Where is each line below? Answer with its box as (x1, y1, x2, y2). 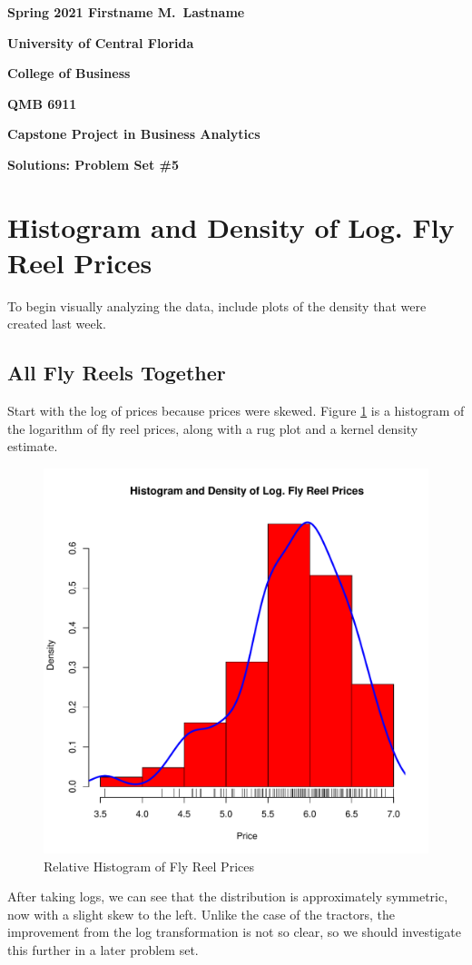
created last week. (7, 314, 106, 333)
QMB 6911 (7, 94, 77, 113)
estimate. (7, 437, 58, 456)
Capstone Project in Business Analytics (7, 124, 261, 143)
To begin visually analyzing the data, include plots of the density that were (7, 296, 427, 315)
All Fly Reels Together (7, 359, 226, 387)
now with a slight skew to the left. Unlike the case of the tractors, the (7, 904, 395, 923)
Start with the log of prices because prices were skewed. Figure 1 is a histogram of (7, 401, 465, 420)
